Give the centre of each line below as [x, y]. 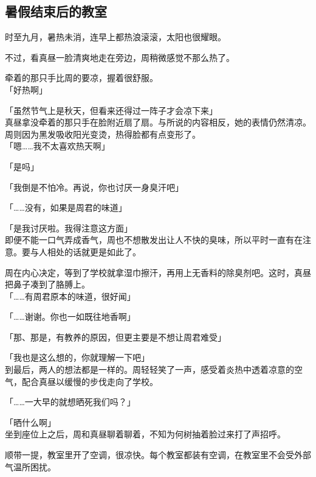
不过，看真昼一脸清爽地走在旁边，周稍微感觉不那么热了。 [120, 57]
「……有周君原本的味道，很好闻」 [70, 296]
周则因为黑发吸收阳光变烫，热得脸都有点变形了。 [103, 134]
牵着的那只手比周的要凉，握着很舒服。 [81, 78]
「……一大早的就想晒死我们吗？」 [70, 402]
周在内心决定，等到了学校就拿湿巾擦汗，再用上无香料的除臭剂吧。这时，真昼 [158, 272]
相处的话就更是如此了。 [94, 251]
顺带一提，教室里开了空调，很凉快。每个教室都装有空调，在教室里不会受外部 [158, 455]
